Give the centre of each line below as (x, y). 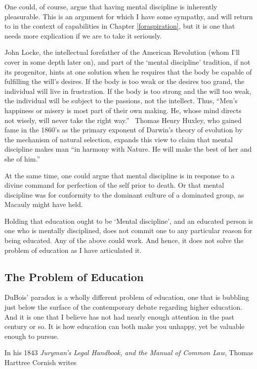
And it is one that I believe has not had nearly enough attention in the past (120, 316)
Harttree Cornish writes (41, 362)
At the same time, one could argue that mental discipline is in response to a (120, 175)
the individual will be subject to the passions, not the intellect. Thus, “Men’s (121, 101)
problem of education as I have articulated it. (73, 250)
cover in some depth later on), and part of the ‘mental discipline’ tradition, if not (128, 61)
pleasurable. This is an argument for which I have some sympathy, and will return (129, 16)
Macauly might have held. (44, 204)
